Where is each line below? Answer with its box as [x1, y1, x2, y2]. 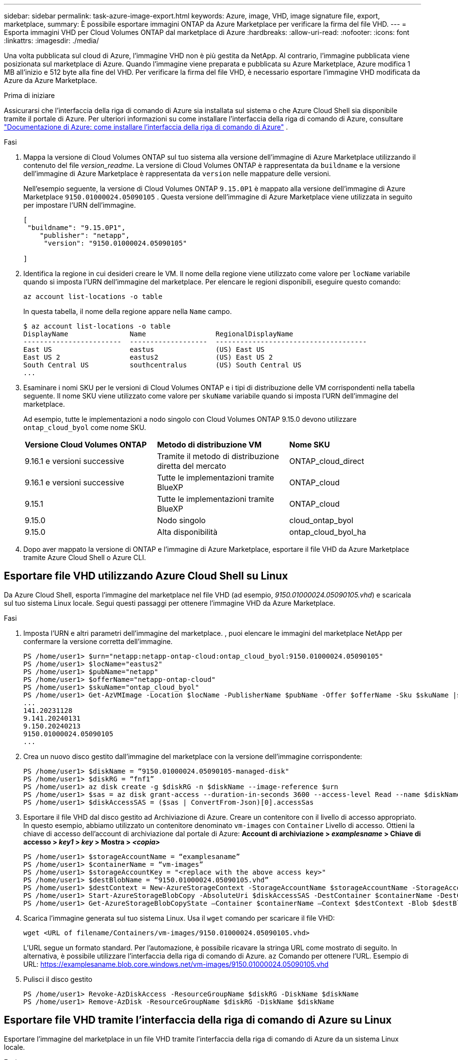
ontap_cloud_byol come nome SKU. [23, 423, 146, 431]
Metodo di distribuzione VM [157, 440, 262, 449]
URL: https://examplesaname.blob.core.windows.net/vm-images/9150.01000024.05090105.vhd [23, 960, 329, 968]
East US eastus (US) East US [23, 346, 265, 353]
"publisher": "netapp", [39, 232, 130, 239]
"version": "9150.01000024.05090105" [44, 239, 187, 247]
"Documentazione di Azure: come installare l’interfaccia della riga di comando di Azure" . [4, 123, 288, 131]
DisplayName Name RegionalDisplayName [23, 330, 294, 338]
